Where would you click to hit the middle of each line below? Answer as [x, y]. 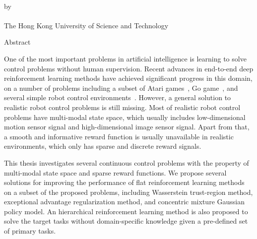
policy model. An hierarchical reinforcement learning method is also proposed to [126, 211]
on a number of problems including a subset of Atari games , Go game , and [121, 88]
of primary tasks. [30, 231]
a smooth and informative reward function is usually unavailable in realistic [119, 136]
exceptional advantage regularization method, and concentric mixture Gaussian [124, 202]
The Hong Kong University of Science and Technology [86, 25]
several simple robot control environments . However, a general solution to [118, 97]
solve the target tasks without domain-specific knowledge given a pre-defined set [126, 221]
